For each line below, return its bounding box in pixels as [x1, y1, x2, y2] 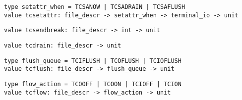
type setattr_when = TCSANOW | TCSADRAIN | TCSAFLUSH [4, 3, 185, 10]
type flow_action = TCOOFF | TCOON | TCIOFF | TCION [4, 80, 181, 88]
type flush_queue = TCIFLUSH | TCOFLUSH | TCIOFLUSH [4, 57, 181, 64]
